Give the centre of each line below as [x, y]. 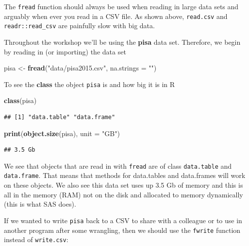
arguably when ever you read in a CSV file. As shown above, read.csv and [116, 16]
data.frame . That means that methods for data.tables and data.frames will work [125, 175]
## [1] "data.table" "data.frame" [60, 117]
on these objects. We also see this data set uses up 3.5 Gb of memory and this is [124, 185]
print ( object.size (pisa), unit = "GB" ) [62, 133]
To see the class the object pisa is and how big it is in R [90, 84]
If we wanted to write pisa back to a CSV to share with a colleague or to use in [123, 220]
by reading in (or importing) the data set [65, 51]
